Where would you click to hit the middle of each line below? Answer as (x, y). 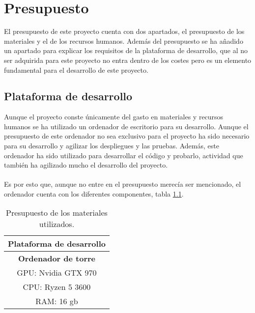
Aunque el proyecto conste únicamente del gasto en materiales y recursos (114, 117)
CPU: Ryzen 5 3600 (57, 286)
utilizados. (57, 224)
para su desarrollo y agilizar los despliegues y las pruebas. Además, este (112, 146)
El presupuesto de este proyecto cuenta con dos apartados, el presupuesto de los (124, 31)
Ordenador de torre (57, 258)
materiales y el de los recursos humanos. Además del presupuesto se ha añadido (124, 41)
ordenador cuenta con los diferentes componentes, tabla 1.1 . (94, 194)
